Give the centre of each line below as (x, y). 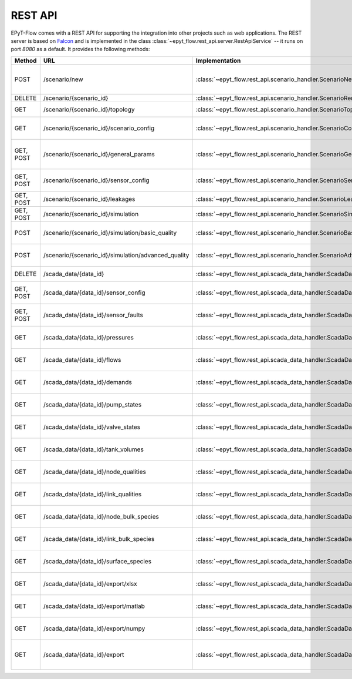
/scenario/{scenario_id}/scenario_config (99, 128)
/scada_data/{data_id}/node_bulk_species (101, 516)
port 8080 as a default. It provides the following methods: (80, 49)
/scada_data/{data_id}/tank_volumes (93, 449)
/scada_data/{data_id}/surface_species (97, 561)
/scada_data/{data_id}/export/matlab (94, 606)
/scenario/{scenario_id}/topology (89, 109)
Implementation (218, 60)
